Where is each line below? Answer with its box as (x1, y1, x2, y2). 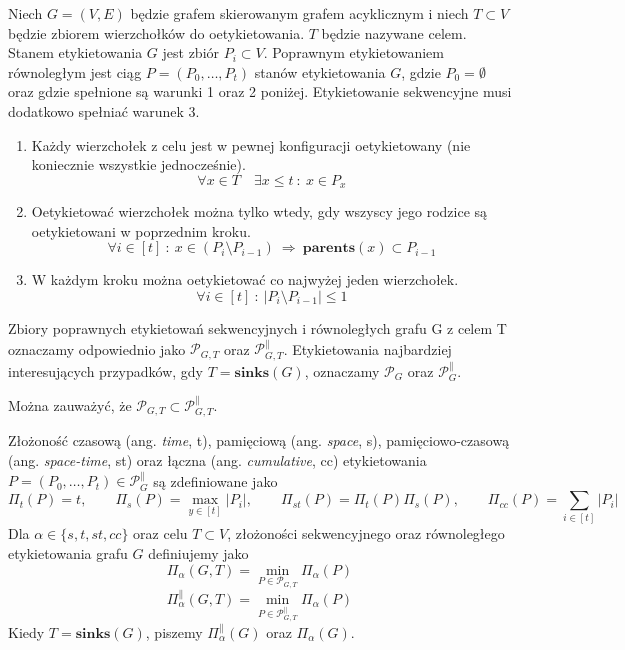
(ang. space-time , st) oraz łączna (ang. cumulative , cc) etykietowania (8, 450, 427, 471)
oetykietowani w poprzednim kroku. (31, 220, 251, 241)
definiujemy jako (148, 543, 249, 564)
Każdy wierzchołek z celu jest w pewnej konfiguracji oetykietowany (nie (31, 134, 471, 155)
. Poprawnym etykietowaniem (263, 42, 444, 63)
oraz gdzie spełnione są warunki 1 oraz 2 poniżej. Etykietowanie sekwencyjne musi (8, 81, 512, 102)
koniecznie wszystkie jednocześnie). (31, 154, 246, 175)
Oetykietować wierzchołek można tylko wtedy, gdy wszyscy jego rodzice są (31, 201, 488, 222)
